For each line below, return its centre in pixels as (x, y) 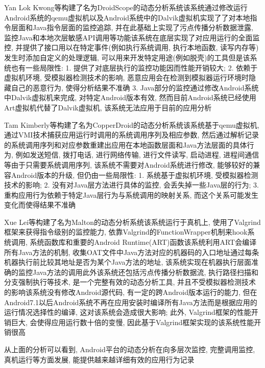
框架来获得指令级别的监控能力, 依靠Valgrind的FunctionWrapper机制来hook (126, 232)
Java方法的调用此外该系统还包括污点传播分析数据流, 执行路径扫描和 (145, 272)
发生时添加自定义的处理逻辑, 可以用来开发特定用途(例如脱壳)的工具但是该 (127, 57)
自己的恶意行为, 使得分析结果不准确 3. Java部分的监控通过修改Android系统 (135, 87)
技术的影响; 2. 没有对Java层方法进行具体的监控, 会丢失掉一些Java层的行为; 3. (131, 185)
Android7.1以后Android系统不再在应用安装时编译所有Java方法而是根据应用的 (131, 302)
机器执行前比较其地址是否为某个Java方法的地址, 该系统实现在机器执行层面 (128, 262)
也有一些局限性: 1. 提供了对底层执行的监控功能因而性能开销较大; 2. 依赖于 (134, 67)
